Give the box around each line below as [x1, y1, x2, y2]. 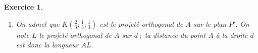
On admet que [16, 18, 60, 29]
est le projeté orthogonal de [99, 18, 183, 29]
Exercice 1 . [4, 2, 43, 12]
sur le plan [193, 18, 227, 29]
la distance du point [145, 29, 206, 40]
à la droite [216, 29, 248, 40]
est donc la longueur [16, 39, 79, 50]
